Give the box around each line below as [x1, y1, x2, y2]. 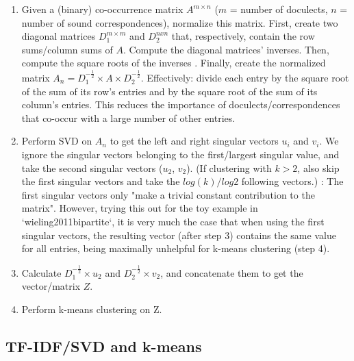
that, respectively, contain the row [171, 29, 315, 43]
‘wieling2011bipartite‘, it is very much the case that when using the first [21, 214, 325, 228]
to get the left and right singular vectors [110, 134, 279, 148]
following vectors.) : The [241, 174, 344, 188]
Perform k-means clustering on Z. [21, 301, 162, 316]
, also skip [297, 160, 340, 175]
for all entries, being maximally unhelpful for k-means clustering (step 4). [21, 241, 330, 256]
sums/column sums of [21, 42, 113, 56]
